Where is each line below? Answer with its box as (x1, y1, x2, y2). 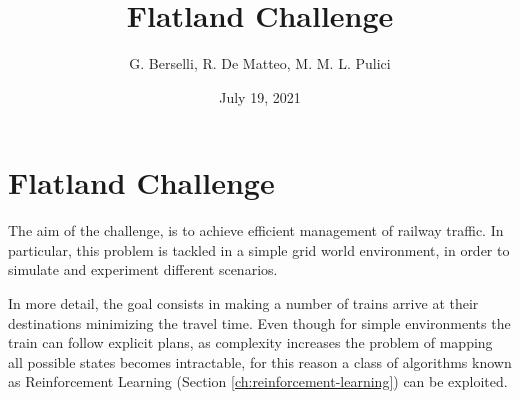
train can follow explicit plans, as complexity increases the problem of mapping (8, 332, 493, 353)
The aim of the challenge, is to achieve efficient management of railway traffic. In (8, 220, 504, 241)
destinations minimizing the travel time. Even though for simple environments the (8, 312, 511, 333)
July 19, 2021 (219, 86, 301, 107)
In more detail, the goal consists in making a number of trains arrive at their (8, 293, 479, 314)
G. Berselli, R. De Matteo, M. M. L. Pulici (129, 53, 391, 74)
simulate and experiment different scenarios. (8, 259, 278, 280)
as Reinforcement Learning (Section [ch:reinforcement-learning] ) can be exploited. (8, 371, 508, 392)
